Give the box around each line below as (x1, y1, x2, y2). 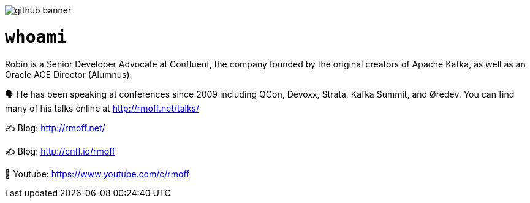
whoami (5, 26, 67, 47)
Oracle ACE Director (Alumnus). (5, 69, 132, 80)
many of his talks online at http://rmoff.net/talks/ (5, 102, 200, 113)
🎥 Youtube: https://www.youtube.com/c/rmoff (5, 168, 190, 179)
